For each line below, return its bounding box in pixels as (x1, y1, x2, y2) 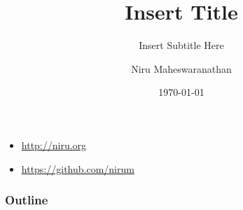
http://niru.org (21, 137, 87, 152)
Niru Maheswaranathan (131, 61, 232, 76)
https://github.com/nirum (21, 161, 134, 176)
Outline (5, 191, 48, 209)
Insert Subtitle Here (139, 38, 224, 52)
